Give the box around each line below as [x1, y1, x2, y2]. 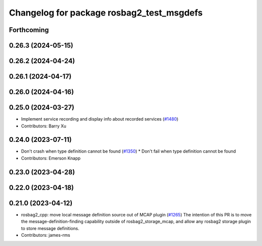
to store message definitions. [21, 225, 80, 231]
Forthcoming [9, 26, 49, 34]
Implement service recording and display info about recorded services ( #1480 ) [21, 116, 179, 122]
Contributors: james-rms [21, 232, 70, 238]
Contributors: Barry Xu [21, 123, 66, 129]
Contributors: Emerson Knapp [21, 155, 81, 161]
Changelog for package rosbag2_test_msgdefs [9, 7, 203, 18]
